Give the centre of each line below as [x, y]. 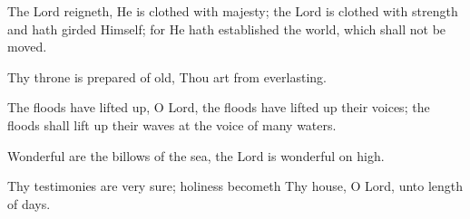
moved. [27, 47]
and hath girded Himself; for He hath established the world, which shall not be [227, 29]
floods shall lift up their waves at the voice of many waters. [172, 124]
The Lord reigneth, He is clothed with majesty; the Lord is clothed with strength [233, 11]
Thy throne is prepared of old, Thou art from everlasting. [167, 76]
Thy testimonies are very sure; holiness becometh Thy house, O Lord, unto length [235, 186]
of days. [29, 203]
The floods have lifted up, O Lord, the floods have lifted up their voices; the [219, 107]
